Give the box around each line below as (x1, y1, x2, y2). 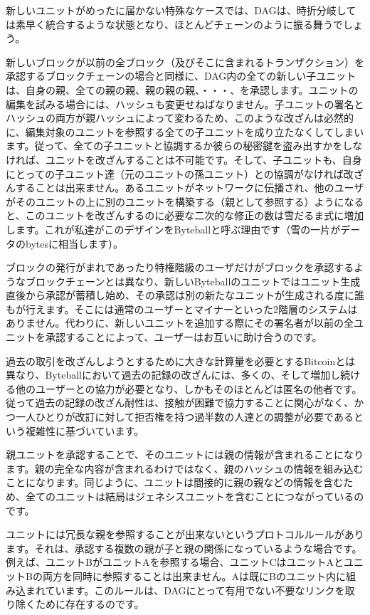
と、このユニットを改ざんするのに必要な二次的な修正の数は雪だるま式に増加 (6, 208, 364, 223)
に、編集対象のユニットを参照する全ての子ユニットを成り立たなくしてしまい (6, 124, 364, 139)
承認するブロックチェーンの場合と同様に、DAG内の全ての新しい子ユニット (6, 68, 356, 83)
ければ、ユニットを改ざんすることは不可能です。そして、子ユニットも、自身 (6, 152, 362, 167)
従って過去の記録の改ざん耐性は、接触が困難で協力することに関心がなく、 (6, 395, 354, 410)
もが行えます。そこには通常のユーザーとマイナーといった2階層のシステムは (6, 301, 358, 316)
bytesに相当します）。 (25, 236, 123, 251)
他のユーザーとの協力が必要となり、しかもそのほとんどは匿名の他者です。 (15, 381, 362, 396)
